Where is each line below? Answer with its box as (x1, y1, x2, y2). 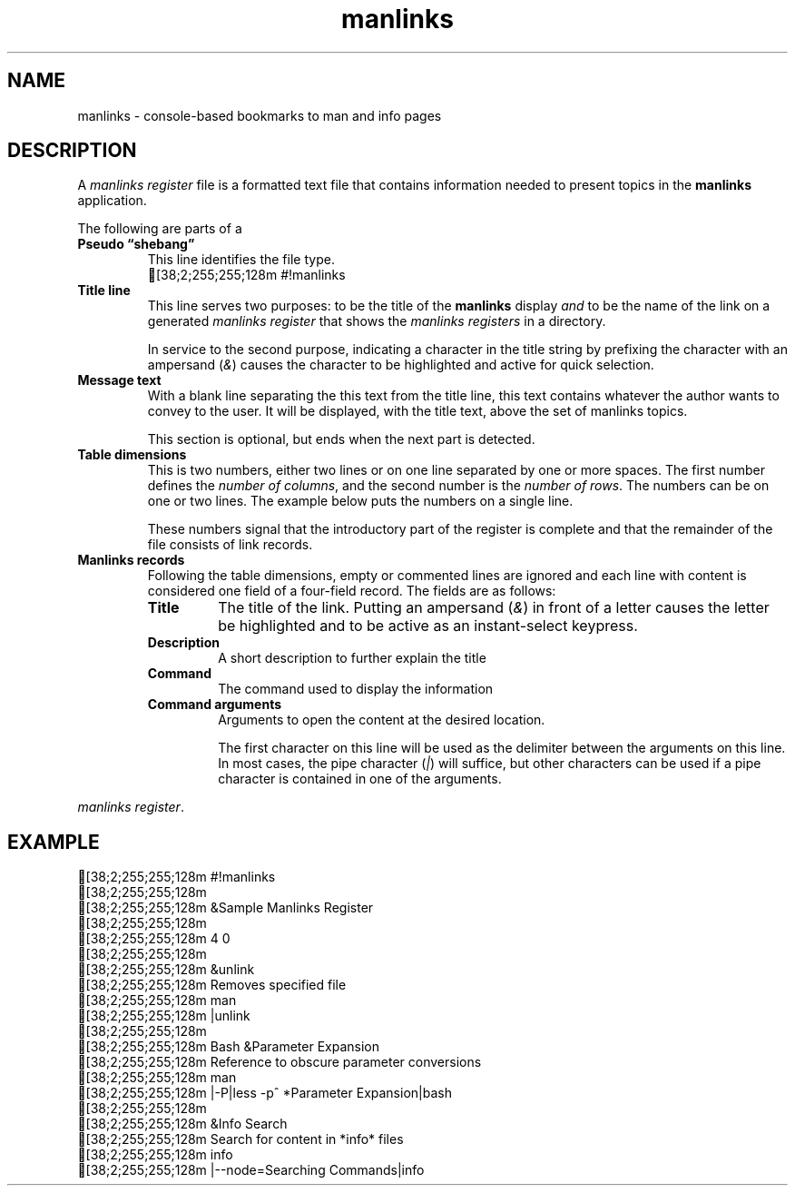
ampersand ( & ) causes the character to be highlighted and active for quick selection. (147, 357, 654, 373)
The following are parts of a (77, 221, 242, 237)
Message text (77, 372, 162, 389)
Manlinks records (77, 552, 185, 568)
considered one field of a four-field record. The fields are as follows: (147, 583, 556, 599)
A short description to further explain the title (218, 650, 486, 666)
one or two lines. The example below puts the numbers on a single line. (147, 493, 574, 509)
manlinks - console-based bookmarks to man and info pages (77, 107, 442, 123)
